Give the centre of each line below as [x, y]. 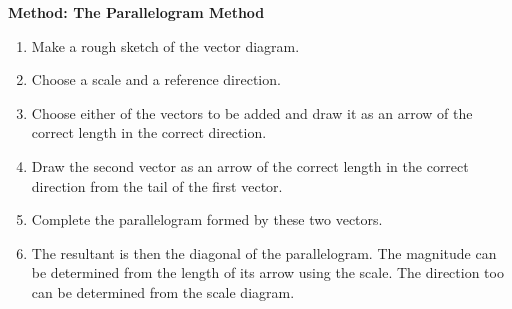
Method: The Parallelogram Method [136, 12]
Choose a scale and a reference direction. [156, 79]
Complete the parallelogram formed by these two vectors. [207, 219]
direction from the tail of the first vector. [157, 185]
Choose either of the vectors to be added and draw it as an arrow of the [252, 112]
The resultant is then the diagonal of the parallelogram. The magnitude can [264, 252]
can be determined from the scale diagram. [163, 291]
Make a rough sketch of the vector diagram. [165, 45]
